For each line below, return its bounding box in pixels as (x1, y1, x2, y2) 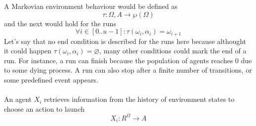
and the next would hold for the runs (4, 18, 116, 28)
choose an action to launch (4, 103, 85, 114)
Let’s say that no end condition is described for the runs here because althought (4, 36, 247, 46)
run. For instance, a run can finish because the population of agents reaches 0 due (4, 55, 252, 65)
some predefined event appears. (4, 75, 98, 85)
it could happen (4, 45, 52, 56)
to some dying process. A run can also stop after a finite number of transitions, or (4, 65, 252, 75)
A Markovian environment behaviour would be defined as (4, 1, 178, 11)
